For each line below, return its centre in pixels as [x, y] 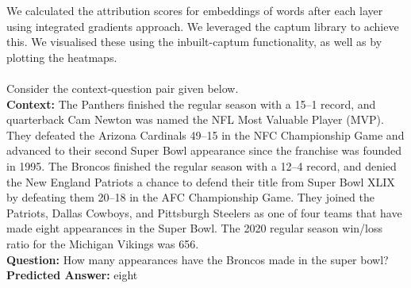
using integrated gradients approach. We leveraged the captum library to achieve [203, 26]
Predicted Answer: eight [72, 275]
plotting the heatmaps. [62, 57]
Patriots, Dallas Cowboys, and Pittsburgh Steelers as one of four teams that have [204, 212]
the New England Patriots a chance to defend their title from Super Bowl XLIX [201, 181]
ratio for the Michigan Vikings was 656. [103, 243]
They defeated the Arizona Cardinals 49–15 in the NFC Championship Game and [205, 134]
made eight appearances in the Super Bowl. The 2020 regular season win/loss [194, 228]
